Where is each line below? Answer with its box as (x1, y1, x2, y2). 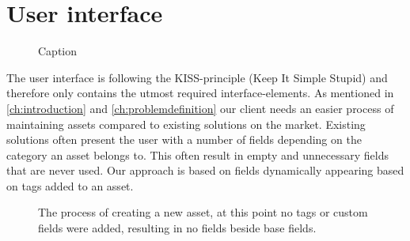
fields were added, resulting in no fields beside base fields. (38, 220, 317, 236)
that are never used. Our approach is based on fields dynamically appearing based (6, 162, 404, 179)
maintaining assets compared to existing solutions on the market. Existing (6, 115, 366, 132)
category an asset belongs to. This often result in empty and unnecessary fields (6, 146, 389, 163)
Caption (38, 43, 78, 59)
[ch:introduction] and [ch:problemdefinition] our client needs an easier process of (6, 100, 394, 116)
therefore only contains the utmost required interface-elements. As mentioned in (6, 85, 394, 101)
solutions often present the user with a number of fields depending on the (6, 131, 362, 148)
